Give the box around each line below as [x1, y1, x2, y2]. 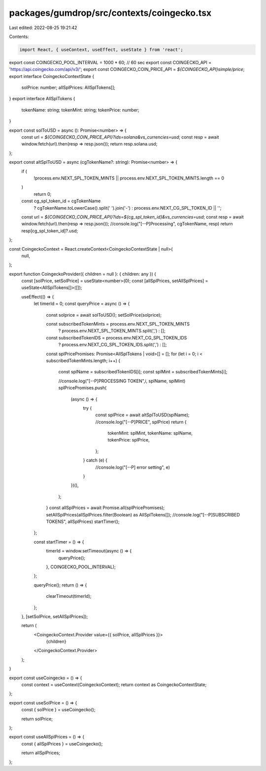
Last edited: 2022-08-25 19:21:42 [9, 25, 77, 31]
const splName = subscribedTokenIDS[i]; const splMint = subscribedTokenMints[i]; [58, 369, 228, 375]
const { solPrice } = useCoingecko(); [21, 707, 96, 713]
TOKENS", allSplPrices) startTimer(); [46, 518, 120, 524]
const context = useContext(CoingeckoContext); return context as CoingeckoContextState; [21, 682, 207, 688]
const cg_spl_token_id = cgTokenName [21, 198, 101, 204]
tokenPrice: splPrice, [107, 437, 150, 443]
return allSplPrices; [21, 750, 60, 756]
